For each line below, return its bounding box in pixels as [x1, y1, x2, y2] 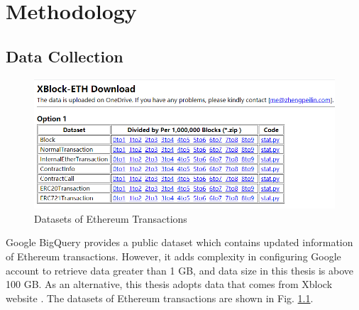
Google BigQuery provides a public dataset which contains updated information [6, 235, 353, 250]
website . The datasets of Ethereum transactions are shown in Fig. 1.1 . [6, 290, 314, 305]
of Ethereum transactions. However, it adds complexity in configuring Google [6, 249, 341, 264]
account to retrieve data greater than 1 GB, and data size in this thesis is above [6, 262, 354, 277]
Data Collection [6, 45, 123, 67]
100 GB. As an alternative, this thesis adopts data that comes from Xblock [6, 277, 333, 292]
